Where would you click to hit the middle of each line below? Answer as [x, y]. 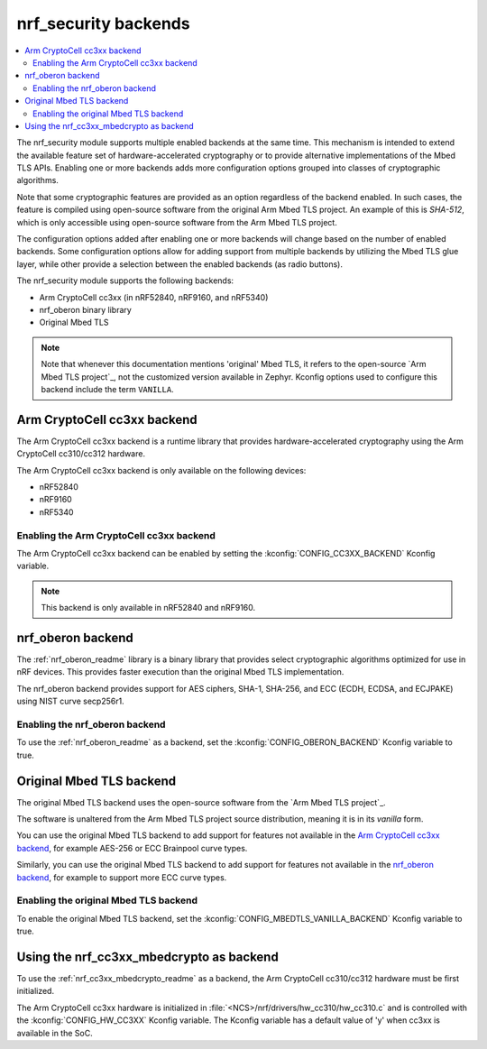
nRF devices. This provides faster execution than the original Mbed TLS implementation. [180, 672]
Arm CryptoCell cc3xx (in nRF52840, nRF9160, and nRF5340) [154, 297]
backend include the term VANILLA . [108, 389]
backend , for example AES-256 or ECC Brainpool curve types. [132, 848]
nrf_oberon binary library [86, 309]
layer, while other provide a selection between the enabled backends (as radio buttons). [179, 264]
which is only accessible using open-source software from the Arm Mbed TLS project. [177, 222]
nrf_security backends [103, 23]
